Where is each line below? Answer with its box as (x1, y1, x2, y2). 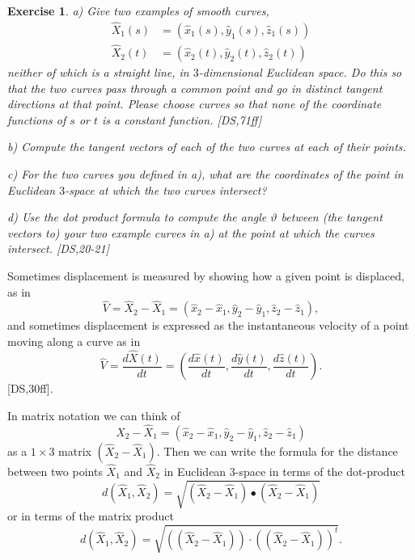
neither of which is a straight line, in (7, 64, 189, 81)
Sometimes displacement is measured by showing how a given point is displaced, (7, 267, 404, 284)
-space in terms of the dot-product (235, 462, 406, 479)
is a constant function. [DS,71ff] (102, 111, 262, 128)
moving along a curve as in (7, 333, 141, 350)
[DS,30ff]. (7, 380, 53, 397)
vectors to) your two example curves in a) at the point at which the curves (7, 224, 375, 241)
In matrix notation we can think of (7, 406, 180, 423)
